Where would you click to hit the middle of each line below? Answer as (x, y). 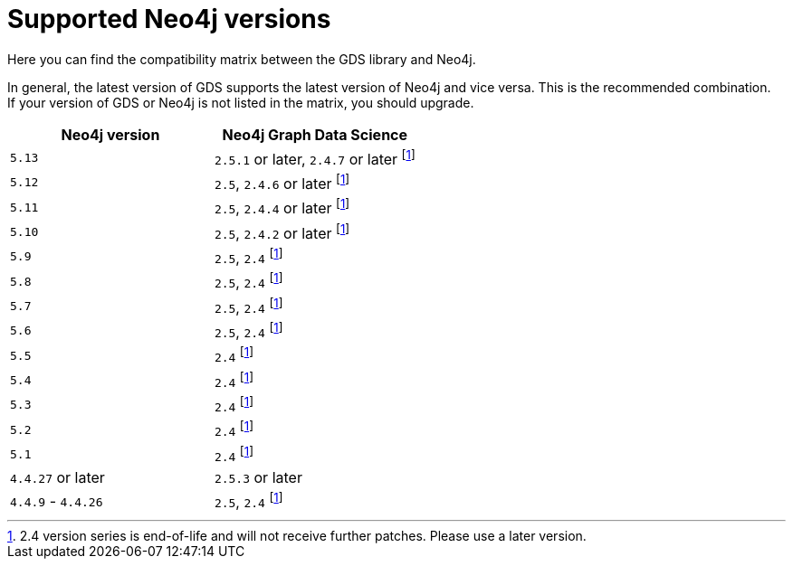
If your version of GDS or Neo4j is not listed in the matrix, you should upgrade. (241, 102)
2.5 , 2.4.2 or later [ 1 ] (282, 232)
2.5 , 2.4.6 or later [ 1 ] (282, 183)
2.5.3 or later (258, 478)
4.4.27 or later (57, 478)
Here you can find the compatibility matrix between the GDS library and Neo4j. (242, 59)
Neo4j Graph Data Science (315, 134)
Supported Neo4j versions (169, 19)
